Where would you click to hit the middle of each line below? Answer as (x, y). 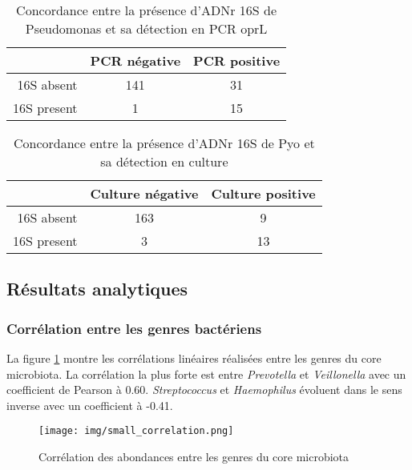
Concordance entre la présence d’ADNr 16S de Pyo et (164, 143)
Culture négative (144, 193)
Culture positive (263, 193)
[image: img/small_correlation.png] (136, 431)
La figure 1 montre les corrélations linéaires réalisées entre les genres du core (194, 358)
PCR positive (237, 60)
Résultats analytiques (97, 289)
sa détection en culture (164, 161)
